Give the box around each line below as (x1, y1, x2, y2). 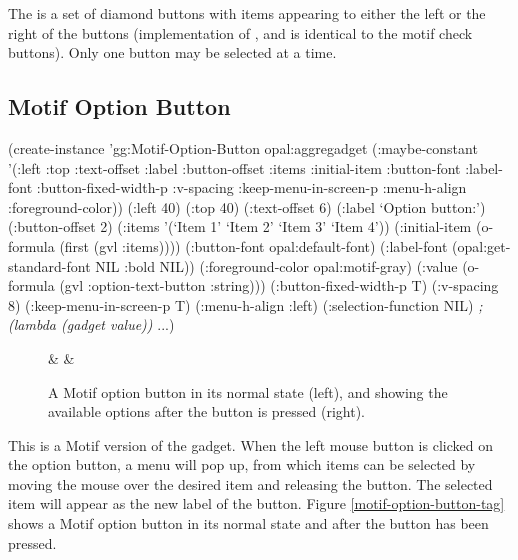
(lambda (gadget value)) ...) (8, 314, 175, 335)
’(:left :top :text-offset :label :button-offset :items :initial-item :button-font (8, 157, 461, 178)
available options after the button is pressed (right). (48, 401, 366, 422)
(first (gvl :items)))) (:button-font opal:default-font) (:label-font (59, 235, 448, 256)
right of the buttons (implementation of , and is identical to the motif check (8, 22, 473, 43)
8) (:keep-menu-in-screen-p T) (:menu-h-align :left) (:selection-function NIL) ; (8, 294, 483, 315)
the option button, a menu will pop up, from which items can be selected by (8, 454, 476, 475)
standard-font (8, 255, 91, 276)
